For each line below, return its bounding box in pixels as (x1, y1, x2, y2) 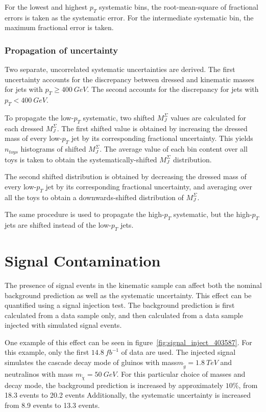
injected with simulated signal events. (5, 320, 122, 330)
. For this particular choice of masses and (116, 368, 246, 379)
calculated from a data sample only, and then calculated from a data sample (5, 309, 243, 320)
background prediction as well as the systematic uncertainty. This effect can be (5, 289, 252, 300)
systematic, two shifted (83, 112, 155, 123)
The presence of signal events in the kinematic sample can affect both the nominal (5, 279, 262, 290)
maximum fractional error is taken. (5, 22, 114, 33)
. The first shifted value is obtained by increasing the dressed (57, 123, 248, 133)
